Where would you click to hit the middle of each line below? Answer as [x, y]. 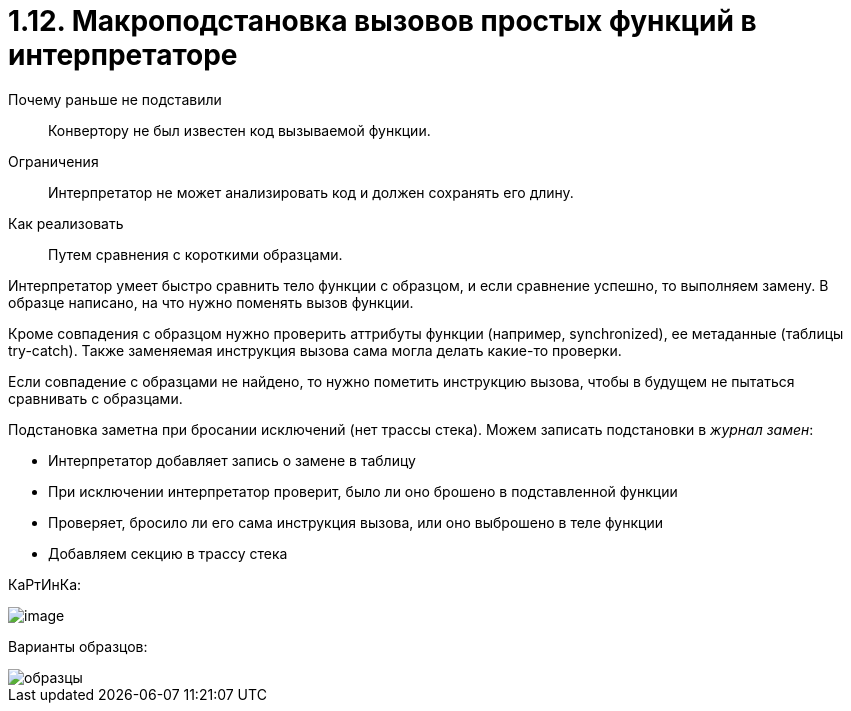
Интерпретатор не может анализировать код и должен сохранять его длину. [311, 192]
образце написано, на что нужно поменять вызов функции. [211, 302]
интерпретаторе [123, 55]
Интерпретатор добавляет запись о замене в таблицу [232, 460]
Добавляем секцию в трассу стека [168, 553]
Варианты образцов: [78, 646]
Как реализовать [66, 223]
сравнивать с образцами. [95, 398]
